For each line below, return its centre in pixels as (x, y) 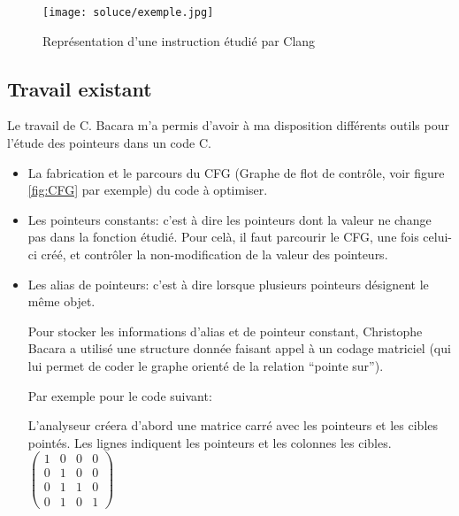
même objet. (61, 301)
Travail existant (80, 88)
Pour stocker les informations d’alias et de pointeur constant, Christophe (225, 331)
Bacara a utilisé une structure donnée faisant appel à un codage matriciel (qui (239, 348)
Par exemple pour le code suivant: (120, 395)
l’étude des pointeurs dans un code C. (109, 143)
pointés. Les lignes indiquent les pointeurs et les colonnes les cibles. (210, 442)
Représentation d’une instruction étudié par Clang (179, 40)
